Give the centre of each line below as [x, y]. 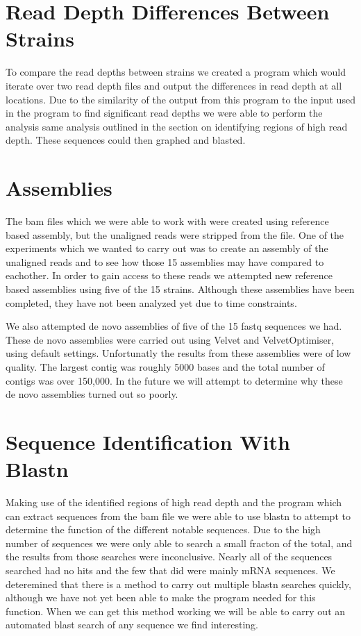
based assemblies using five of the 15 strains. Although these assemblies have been [180, 288]
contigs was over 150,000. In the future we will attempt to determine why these [174, 380]
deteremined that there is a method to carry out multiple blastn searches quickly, [178, 584]
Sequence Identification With [148, 441]
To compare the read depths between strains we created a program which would [176, 72]
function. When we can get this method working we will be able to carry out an [176, 611]
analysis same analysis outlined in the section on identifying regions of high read [177, 126]
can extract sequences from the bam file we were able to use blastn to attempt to [178, 516]
